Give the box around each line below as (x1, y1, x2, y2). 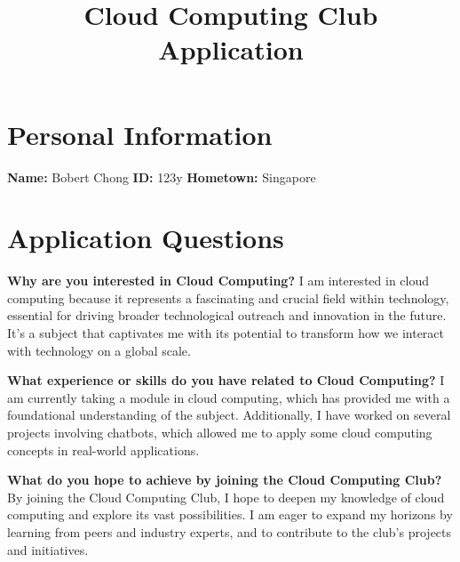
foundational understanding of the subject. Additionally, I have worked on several (7, 405, 451, 424)
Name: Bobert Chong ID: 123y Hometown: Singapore (7, 167, 316, 186)
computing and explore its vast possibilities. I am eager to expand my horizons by (7, 505, 453, 524)
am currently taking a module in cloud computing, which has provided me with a (7, 388, 450, 406)
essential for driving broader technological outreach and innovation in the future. (7, 306, 447, 325)
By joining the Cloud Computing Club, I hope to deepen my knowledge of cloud (7, 487, 445, 506)
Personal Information (7, 116, 273, 152)
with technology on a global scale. (7, 341, 191, 359)
